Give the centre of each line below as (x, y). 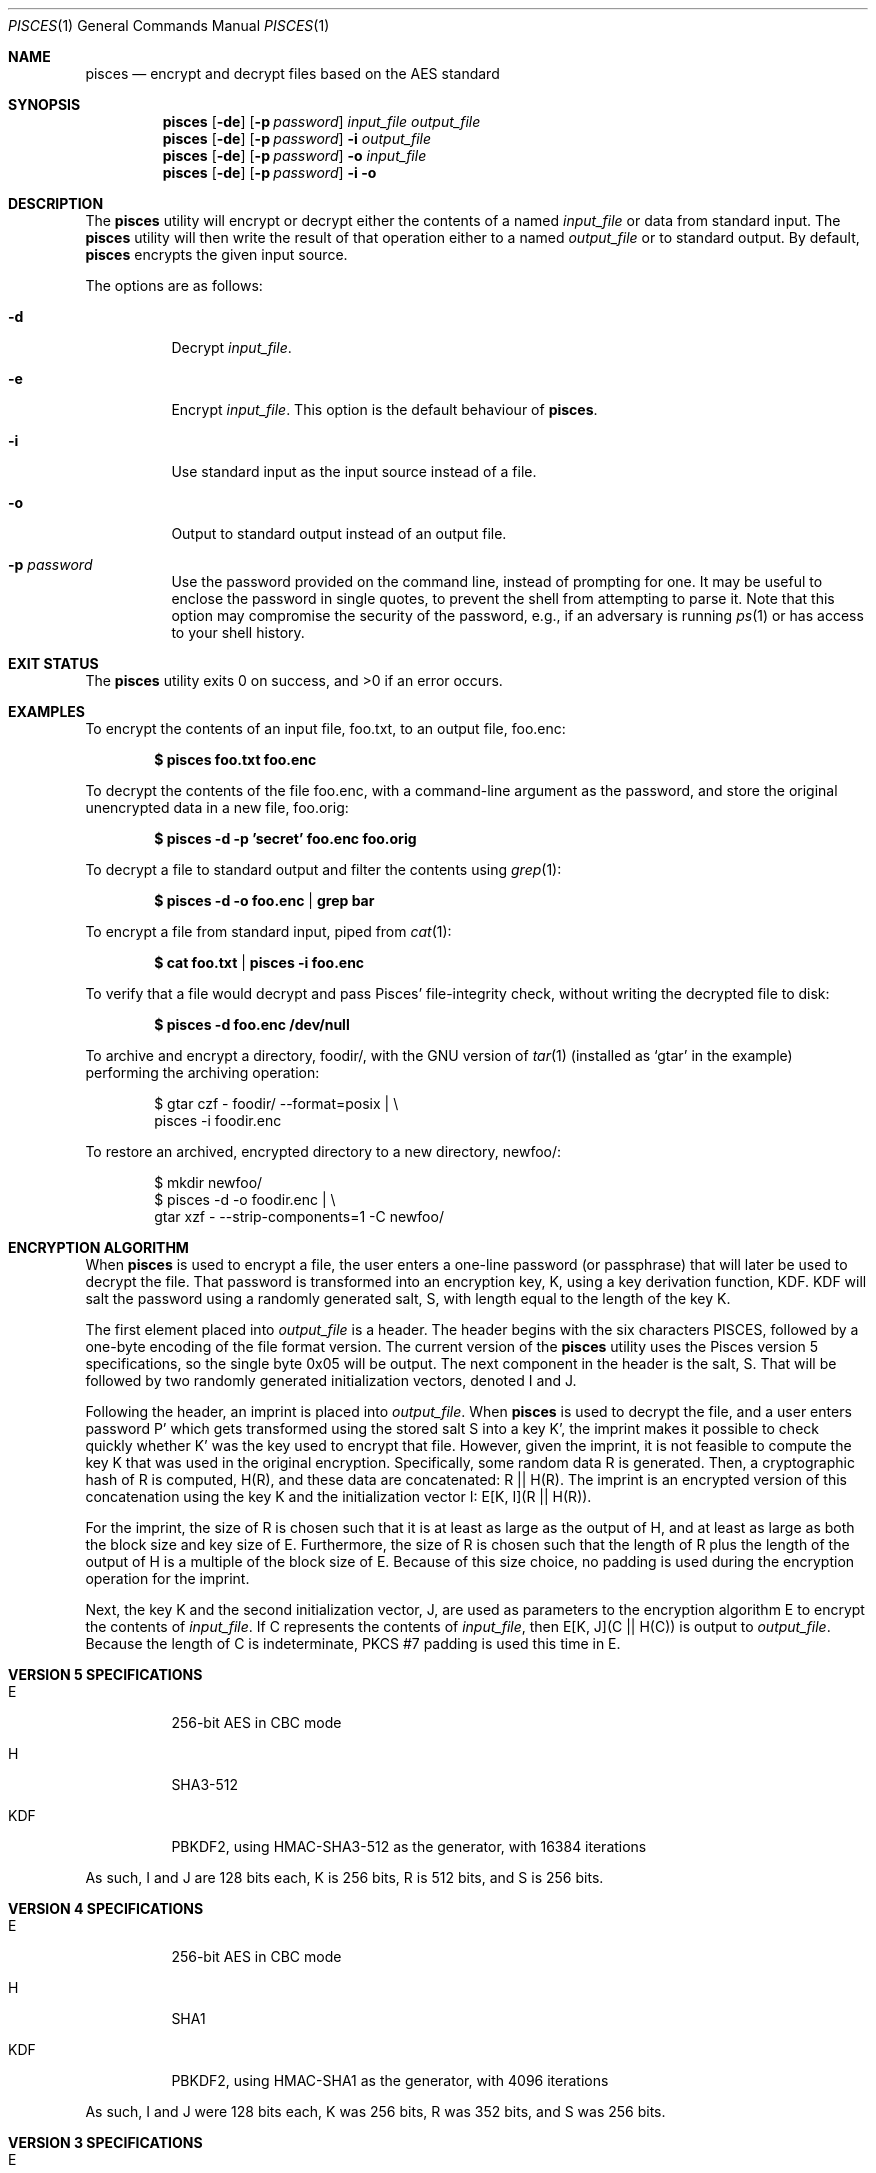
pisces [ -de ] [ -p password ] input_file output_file (321, 121)
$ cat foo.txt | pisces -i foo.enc (259, 962)
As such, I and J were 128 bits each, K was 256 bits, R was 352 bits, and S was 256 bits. (375, 2111)
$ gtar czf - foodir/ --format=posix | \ (276, 1103)
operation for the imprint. (167, 1578)
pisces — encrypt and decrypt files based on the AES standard (292, 73)
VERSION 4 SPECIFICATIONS (106, 1908)
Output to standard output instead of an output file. (339, 533)
